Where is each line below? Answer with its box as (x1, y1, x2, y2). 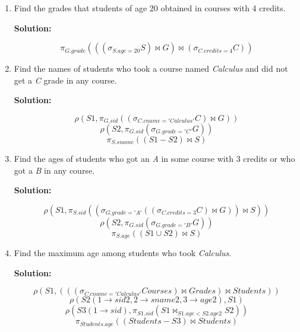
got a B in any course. (14, 164, 94, 176)
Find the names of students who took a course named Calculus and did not (14, 62, 288, 75)
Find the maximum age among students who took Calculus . (14, 247, 232, 259)
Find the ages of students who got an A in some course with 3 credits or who (14, 152, 295, 164)
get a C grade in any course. (14, 74, 117, 86)
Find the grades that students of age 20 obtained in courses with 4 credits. (14, 2, 286, 14)
